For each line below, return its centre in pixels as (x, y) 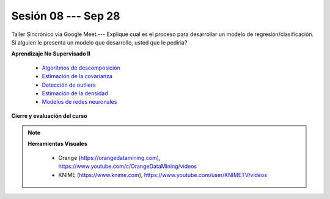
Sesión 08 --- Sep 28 (66, 16)
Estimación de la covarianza (77, 76)
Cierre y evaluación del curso (50, 115)
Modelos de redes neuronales (79, 102)
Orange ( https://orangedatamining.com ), (109, 157)
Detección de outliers (69, 85)
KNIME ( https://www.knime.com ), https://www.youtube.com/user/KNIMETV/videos (163, 175)
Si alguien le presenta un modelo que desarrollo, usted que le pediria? (99, 42)
